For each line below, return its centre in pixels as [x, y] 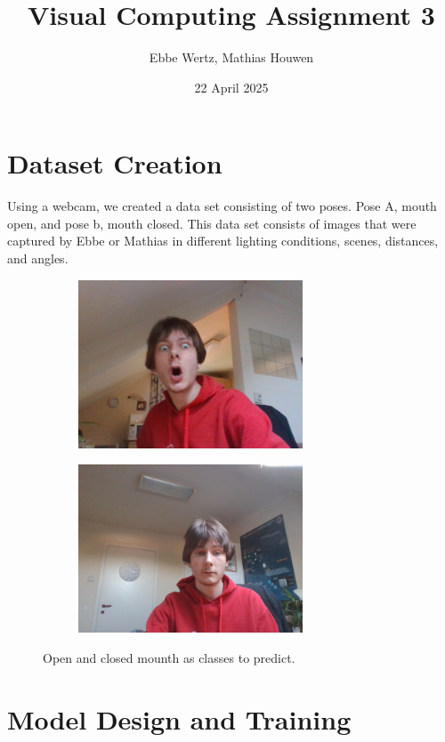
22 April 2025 [231, 87]
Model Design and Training [179, 718]
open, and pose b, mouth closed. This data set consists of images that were [212, 223]
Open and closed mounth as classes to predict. [169, 657]
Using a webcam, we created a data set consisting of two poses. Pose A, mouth [222, 206]
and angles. [38, 258]
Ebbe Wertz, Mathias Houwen [231, 57]
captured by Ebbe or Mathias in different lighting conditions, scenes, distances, [223, 241]
